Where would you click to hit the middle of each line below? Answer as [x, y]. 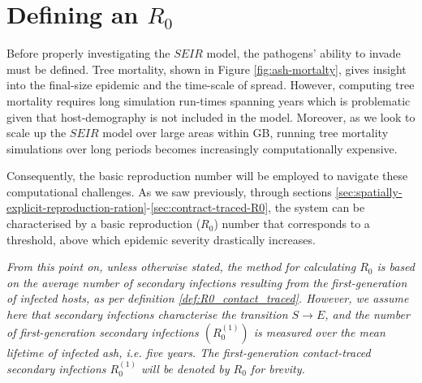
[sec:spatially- [369, 191]
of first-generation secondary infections [103, 331]
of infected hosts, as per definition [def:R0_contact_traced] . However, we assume [208, 298]
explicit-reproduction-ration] [77, 207]
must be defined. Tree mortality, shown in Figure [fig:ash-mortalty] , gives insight [207, 69]
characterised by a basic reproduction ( [104, 224]
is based [396, 267]
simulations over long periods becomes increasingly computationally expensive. [202, 148]
